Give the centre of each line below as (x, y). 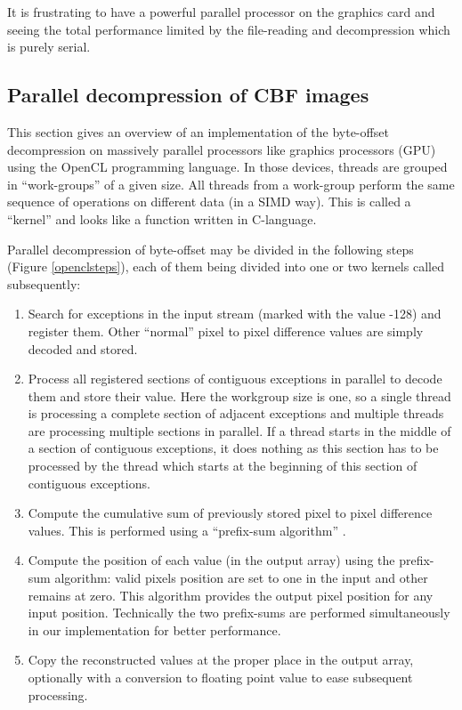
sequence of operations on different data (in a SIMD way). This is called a (209, 202)
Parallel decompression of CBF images (188, 95)
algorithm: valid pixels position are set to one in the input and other (241, 578)
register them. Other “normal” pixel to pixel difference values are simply (226, 331)
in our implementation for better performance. (154, 629)
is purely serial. (49, 47)
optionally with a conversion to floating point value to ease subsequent (220, 678)
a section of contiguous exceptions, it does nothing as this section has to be (233, 448)
